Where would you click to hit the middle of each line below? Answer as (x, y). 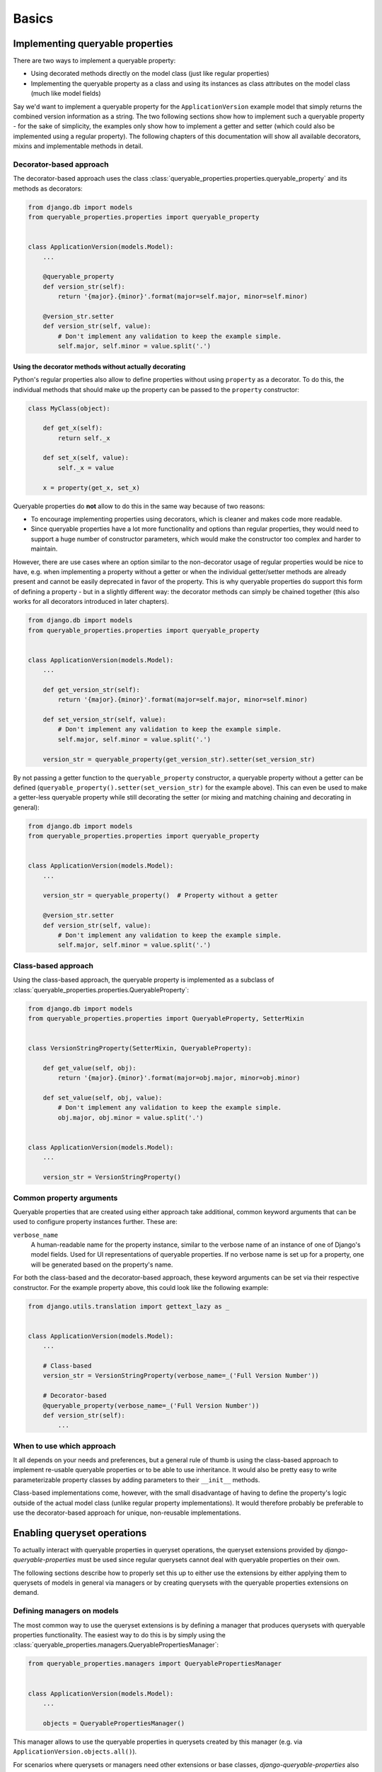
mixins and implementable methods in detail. (78, 146)
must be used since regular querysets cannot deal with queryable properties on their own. (208, 1560)
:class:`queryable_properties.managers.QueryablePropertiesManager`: (116, 1645)
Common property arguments (65, 1198)
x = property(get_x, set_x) (92, 488)
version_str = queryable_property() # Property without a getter (161, 896)
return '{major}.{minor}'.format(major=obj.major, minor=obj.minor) (179, 1078)
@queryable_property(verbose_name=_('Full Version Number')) (151, 1406)
